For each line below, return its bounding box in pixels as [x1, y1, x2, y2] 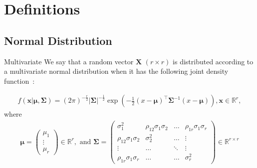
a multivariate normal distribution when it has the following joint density [4, 66, 229, 76]
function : [4, 75, 35, 86]
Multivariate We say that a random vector [4, 56, 134, 66]
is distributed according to [173, 56, 254, 66]
